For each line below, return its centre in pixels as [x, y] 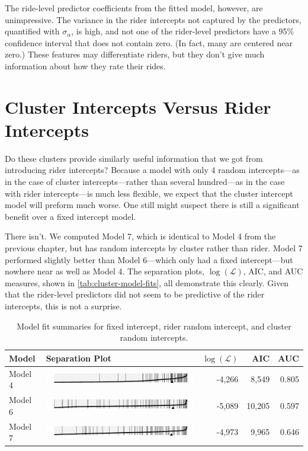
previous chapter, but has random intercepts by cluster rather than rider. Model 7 [154, 248]
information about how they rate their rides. [85, 65]
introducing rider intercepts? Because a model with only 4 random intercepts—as [152, 170]
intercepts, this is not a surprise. [63, 306]
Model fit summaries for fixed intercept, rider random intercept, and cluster [154, 326]
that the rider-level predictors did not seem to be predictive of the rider [135, 294]
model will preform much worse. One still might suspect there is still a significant [152, 205]
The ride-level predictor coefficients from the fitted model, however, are [134, 8]
